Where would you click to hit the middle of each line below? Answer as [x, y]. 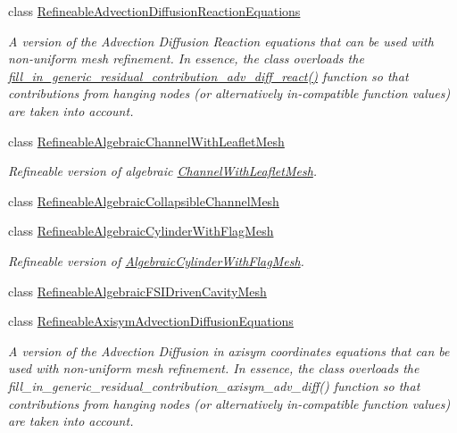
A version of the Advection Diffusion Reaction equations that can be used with [221, 41]
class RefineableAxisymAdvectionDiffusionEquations [151, 321]
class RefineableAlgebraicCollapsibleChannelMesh [144, 200]
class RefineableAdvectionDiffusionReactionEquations [154, 11]
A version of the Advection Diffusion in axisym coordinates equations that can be [229, 350]
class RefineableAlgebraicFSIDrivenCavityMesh [137, 291]
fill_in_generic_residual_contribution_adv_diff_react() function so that [208, 75]
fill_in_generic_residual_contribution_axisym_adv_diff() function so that [214, 385]
